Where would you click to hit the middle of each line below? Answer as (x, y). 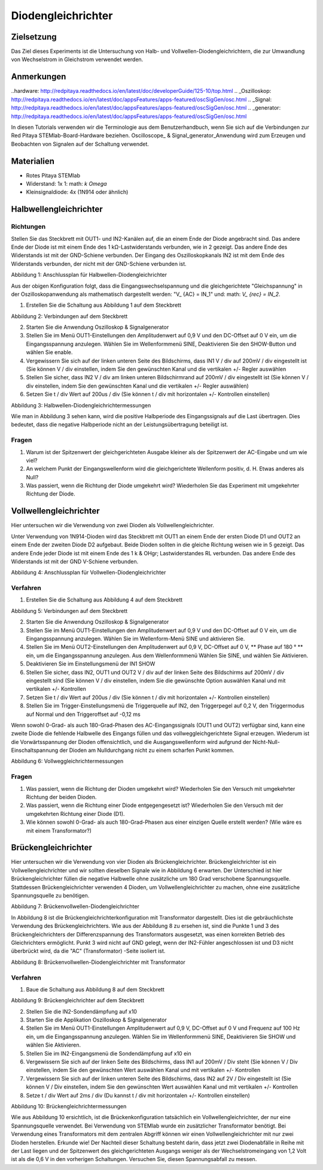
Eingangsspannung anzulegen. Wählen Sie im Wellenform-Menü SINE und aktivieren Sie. (135, 639)
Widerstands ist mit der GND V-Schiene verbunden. (75, 561)
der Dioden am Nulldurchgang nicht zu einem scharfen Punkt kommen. (147, 750)
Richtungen (28, 226)
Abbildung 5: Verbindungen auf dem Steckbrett (69, 610)
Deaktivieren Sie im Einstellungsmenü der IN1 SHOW (91, 664)
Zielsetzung (34, 37)
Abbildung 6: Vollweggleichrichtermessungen (67, 761)
